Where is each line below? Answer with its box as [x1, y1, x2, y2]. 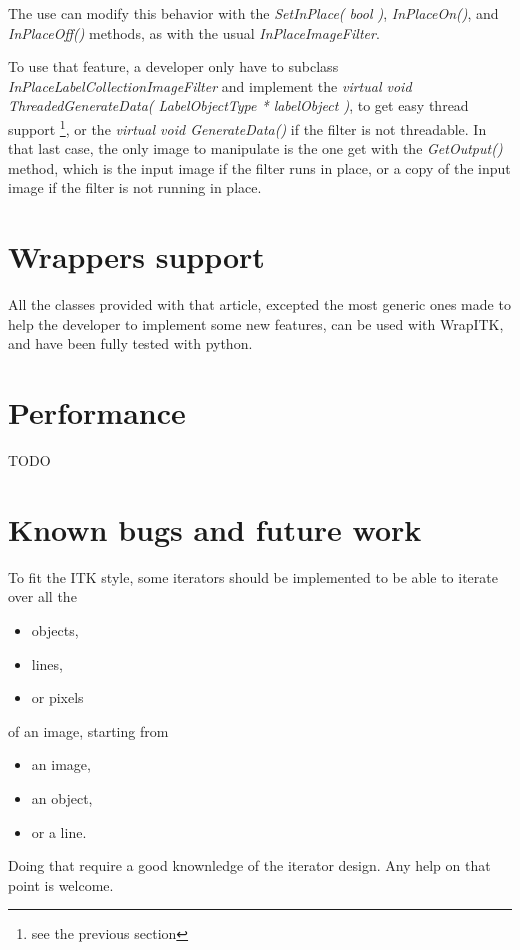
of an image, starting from [8, 720, 169, 741]
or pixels [31, 687, 84, 708]
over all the [8, 586, 77, 607]
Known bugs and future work [8, 508, 422, 549]
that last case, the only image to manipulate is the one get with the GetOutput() [8, 138, 503, 159]
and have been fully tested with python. [8, 333, 253, 354]
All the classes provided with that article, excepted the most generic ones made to [8, 294, 511, 315]
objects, [31, 619, 79, 640]
